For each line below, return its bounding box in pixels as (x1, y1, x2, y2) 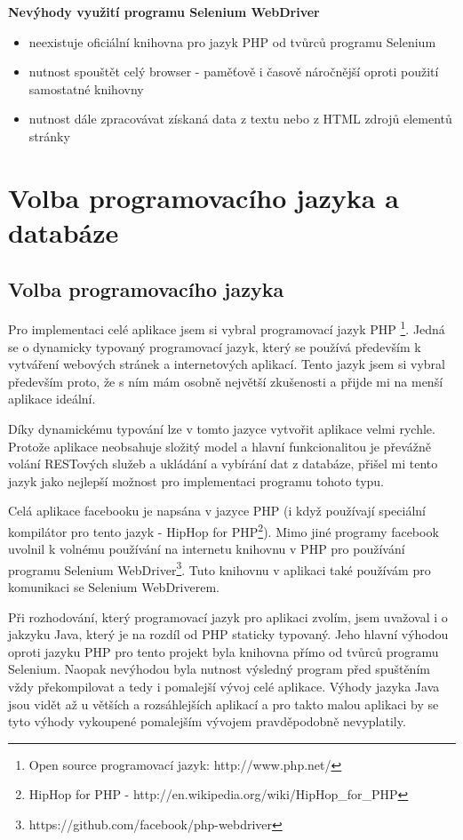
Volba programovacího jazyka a (8, 179, 399, 215)
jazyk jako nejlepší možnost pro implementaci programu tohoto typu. (8, 471, 385, 490)
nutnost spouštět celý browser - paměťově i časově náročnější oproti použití (28, 62, 439, 81)
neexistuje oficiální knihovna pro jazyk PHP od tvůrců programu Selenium (28, 32, 436, 51)
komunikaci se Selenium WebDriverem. (8, 578, 220, 596)
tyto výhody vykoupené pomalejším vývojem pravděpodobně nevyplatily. (8, 712, 406, 731)
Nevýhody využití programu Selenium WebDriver (8, 3, 320, 20)
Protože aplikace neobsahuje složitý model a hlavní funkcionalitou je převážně (8, 436, 432, 455)
